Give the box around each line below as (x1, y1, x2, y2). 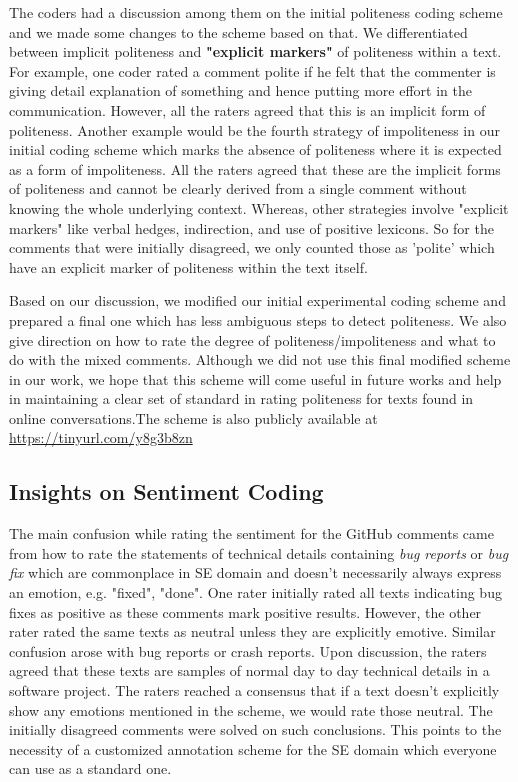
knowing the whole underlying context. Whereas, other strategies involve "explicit (9, 197, 509, 218)
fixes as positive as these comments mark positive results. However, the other (9, 601, 482, 622)
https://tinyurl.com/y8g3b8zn (9, 427, 193, 448)
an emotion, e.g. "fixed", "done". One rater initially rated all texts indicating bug (9, 582, 502, 603)
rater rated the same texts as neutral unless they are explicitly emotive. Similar (9, 621, 496, 642)
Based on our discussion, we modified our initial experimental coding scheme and (9, 290, 506, 311)
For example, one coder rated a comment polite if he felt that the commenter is (9, 60, 496, 81)
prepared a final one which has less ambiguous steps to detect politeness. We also (9, 309, 507, 330)
